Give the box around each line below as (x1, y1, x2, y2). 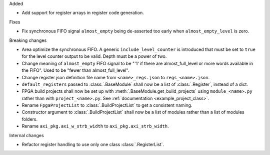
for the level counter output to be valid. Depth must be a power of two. (21, 53, 167, 59)
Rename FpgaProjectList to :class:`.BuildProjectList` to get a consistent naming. (21, 102, 192, 108)
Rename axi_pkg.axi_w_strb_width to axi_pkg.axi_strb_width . (21, 123, 169, 129)
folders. (21, 116, 37, 122)
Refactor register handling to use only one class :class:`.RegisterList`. (21, 142, 164, 148)
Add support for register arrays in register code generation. (21, 10, 144, 16)
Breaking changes (9, 37, 47, 43)
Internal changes (9, 132, 44, 138)
